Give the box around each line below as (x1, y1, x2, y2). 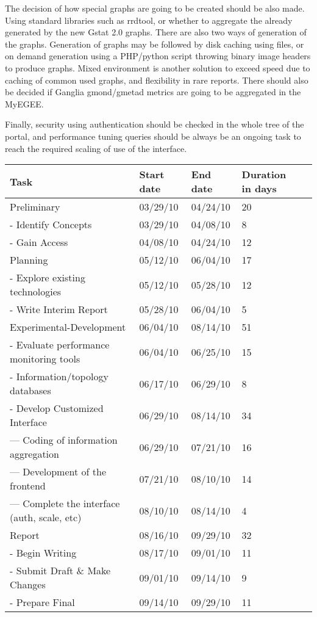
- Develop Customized (10, 401, 104, 416)
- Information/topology (10, 369, 109, 384)
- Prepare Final (10, 595, 75, 610)
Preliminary (10, 200, 60, 214)
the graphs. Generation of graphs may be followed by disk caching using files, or (5, 37, 304, 50)
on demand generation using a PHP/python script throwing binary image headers (5, 49, 311, 62)
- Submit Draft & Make (10, 563, 111, 578)
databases (10, 383, 51, 398)
